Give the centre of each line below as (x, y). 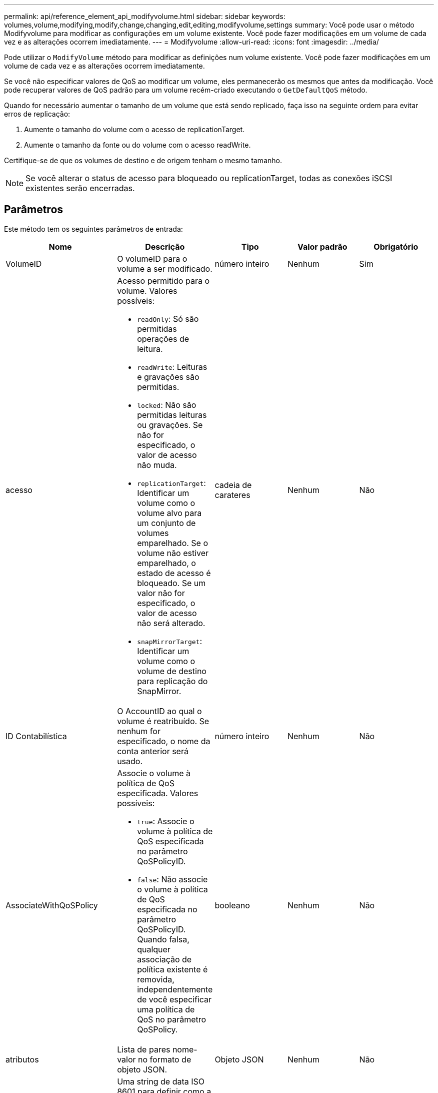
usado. (130, 761)
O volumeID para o (152, 258)
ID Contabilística (36, 736)
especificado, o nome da (164, 741)
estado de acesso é (174, 573)
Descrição (165, 246)
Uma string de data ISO (161, 1081)
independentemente (175, 989)
